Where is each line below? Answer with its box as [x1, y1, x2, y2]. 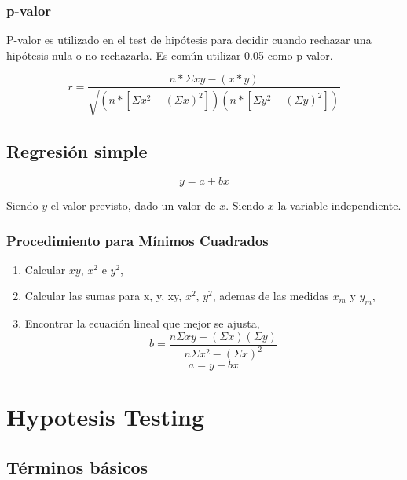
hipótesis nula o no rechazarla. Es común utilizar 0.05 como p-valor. [6, 46, 333, 63]
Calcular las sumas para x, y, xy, [24, 288, 182, 304]
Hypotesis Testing [6, 401, 205, 433]
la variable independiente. [277, 197, 401, 214]
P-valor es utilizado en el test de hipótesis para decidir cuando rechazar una [6, 31, 372, 48]
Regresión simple [6, 139, 148, 163]
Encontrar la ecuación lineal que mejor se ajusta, [24, 315, 260, 332]
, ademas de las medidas [212, 288, 329, 304]
